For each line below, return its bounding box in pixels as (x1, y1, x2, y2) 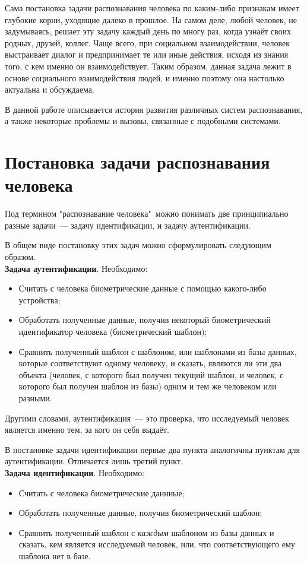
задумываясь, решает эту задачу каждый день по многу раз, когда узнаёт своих (5, 25, 292, 37)
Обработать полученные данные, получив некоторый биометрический (18, 313, 271, 326)
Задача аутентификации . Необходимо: (5, 262, 148, 274)
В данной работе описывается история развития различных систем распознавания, (5, 103, 303, 115)
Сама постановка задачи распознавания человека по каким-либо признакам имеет (5, 2, 299, 14)
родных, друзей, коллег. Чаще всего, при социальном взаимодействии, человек (5, 36, 290, 49)
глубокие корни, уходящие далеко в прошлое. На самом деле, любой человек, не (5, 13, 297, 26)
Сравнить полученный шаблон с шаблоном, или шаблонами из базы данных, (18, 345, 297, 357)
